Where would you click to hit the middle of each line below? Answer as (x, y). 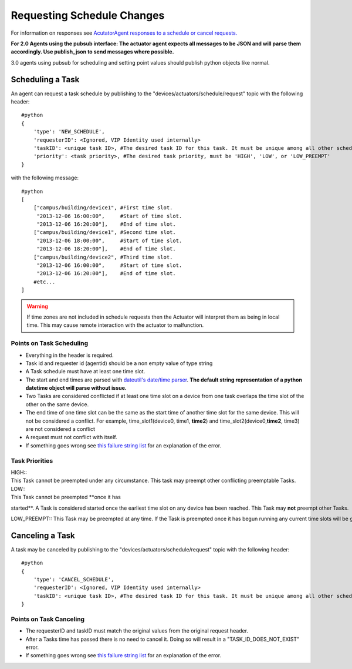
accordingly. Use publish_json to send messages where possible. (92, 52)
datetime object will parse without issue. (76, 388)
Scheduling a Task (45, 79)
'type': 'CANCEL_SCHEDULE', (74, 579)
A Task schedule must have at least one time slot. (85, 372)
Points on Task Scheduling (50, 343)
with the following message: (45, 178)
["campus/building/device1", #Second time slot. (104, 233)
